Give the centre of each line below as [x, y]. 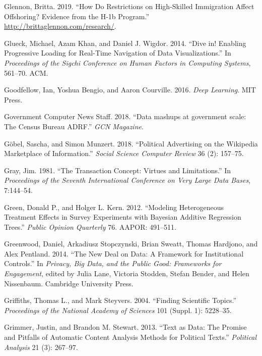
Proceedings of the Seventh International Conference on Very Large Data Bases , [127, 180]
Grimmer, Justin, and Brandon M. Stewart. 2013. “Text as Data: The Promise [125, 327]
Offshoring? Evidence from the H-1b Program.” [77, 16]
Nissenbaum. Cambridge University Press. [69, 283]
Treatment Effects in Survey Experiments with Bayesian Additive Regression [123, 217]
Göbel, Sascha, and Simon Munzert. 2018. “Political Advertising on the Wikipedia [131, 143]
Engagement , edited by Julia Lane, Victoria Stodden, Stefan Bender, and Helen [127, 273]
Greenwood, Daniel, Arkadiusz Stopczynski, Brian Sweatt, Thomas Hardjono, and [131, 244]
